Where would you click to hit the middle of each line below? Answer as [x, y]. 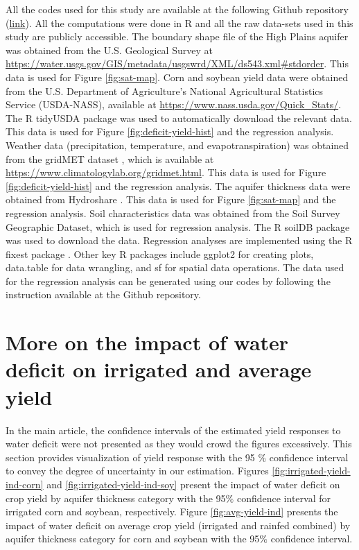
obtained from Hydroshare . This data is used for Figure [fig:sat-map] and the [171, 199]
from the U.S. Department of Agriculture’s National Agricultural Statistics [165, 91]
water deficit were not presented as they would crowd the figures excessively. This [179, 444]
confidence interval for [283, 498]
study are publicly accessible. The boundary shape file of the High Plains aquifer [177, 36]
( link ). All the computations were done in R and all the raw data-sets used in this [179, 23]
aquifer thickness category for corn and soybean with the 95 [133, 539]
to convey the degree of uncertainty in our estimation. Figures [137, 471]
